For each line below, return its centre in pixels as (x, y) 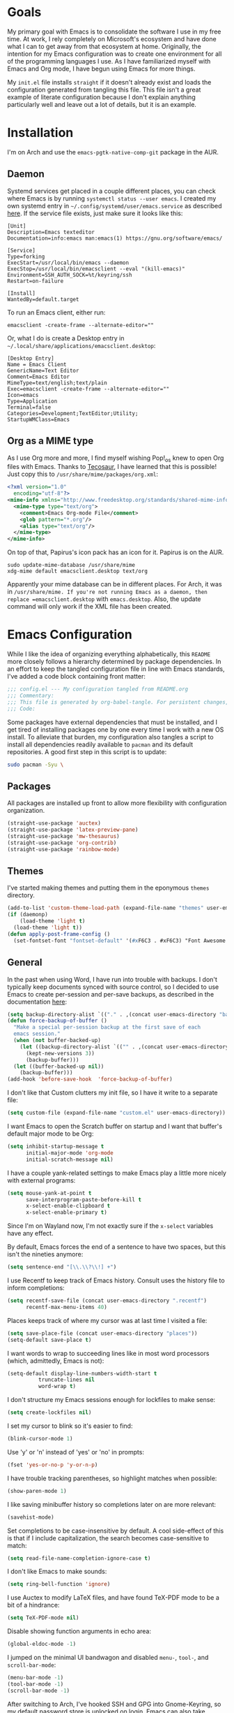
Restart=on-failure (36, 281)
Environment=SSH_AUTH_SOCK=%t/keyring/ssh (70, 275)
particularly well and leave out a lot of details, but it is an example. (102, 104)
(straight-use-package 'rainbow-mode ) (63, 849)
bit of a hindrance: (33, 1605)
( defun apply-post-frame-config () (59, 934)
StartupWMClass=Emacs (39, 419)
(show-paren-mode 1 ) (37, 1491)
